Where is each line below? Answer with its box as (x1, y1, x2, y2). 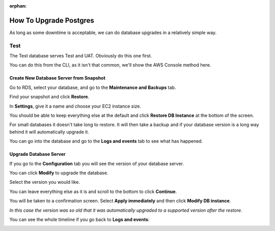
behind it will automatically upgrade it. (9, 128, 89, 135)
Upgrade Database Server (9, 151, 66, 157)
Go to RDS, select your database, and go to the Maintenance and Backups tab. (9, 84, 176, 90)
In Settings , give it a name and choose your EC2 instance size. (9, 103, 141, 109)
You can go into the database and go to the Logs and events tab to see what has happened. (9, 138, 203, 144)
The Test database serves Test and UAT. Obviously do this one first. (9, 53, 152, 59)
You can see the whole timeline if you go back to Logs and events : (9, 216, 150, 222)
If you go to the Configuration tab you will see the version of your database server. (9, 160, 184, 167)
